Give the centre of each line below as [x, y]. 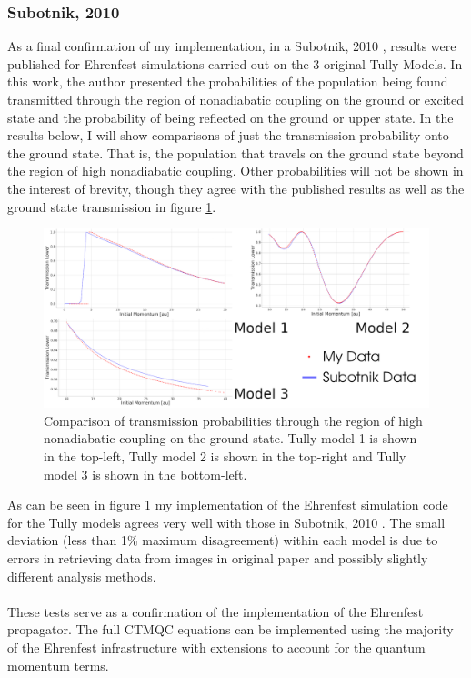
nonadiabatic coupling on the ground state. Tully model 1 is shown [230, 438]
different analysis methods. [82, 576]
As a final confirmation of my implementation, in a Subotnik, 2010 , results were [232, 46]
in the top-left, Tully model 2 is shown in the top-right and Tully [225, 456]
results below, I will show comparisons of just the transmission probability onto [228, 135]
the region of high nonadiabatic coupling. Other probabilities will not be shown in [235, 171]
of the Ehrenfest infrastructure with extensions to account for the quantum [216, 647]
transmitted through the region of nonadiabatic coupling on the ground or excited [236, 99]
